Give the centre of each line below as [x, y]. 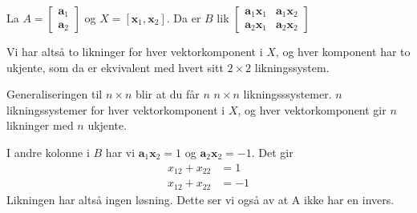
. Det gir [272, 152]
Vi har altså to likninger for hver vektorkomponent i [135, 51]
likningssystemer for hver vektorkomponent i [116, 109]
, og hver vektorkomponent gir [312, 109]
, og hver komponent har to [343, 51]
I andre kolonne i [48, 152]
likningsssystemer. [287, 94]
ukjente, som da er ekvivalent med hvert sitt [115, 67]
